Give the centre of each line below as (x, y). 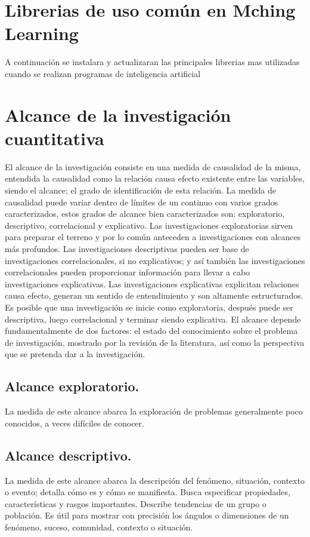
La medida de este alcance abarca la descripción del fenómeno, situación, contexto (155, 480)
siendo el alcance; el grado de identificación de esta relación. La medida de (140, 190)
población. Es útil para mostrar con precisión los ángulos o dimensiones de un (147, 515)
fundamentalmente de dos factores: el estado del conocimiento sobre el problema (151, 331)
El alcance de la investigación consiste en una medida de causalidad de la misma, (153, 166)
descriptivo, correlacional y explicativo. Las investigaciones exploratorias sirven (149, 225)
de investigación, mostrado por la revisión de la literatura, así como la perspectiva (155, 342)
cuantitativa (55, 138)
